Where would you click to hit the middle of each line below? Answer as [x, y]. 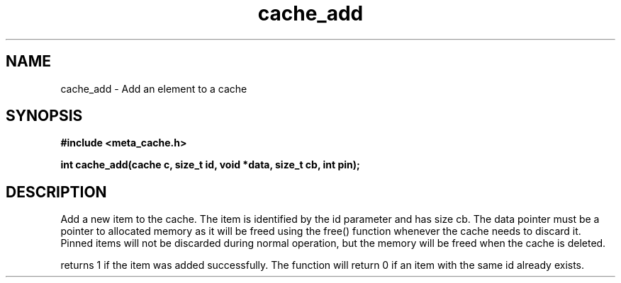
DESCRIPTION [56, 192]
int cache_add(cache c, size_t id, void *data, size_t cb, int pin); [210, 165]
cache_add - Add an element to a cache [154, 88]
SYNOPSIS [44, 116]
